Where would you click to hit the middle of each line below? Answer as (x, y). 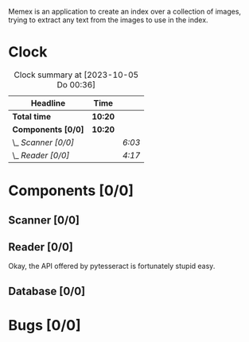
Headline (48, 103)
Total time (32, 116)
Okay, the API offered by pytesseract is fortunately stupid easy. (112, 266)
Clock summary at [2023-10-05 (76, 75)
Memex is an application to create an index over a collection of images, (124, 12)
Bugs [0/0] (45, 325)
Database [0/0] (47, 291)
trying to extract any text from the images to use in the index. (108, 20)
